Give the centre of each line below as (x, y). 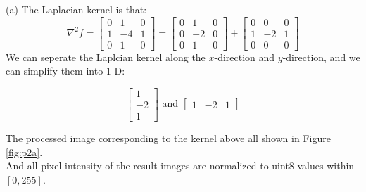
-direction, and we (321, 57)
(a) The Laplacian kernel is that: (76, 9)
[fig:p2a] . (24, 152)
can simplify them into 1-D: (65, 71)
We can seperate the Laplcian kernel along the (106, 57)
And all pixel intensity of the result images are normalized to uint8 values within (180, 166)
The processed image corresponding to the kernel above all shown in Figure (168, 137)
